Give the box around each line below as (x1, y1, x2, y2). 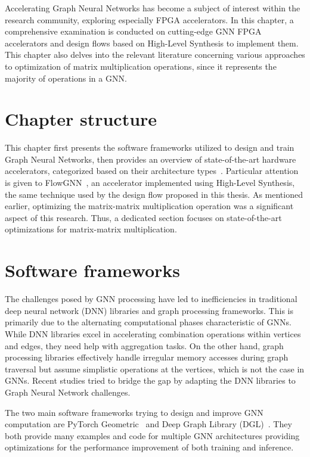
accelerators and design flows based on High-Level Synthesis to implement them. (5, 36, 299, 49)
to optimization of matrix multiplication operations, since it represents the (5, 60, 277, 72)
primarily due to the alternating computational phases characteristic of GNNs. (5, 316, 292, 328)
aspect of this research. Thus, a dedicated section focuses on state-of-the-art (5, 211, 282, 223)
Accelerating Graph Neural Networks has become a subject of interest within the (5, 2, 300, 14)
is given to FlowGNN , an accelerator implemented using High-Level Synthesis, (5, 176, 295, 189)
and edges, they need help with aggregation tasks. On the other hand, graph (5, 339, 284, 352)
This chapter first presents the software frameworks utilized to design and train (5, 141, 294, 154)
